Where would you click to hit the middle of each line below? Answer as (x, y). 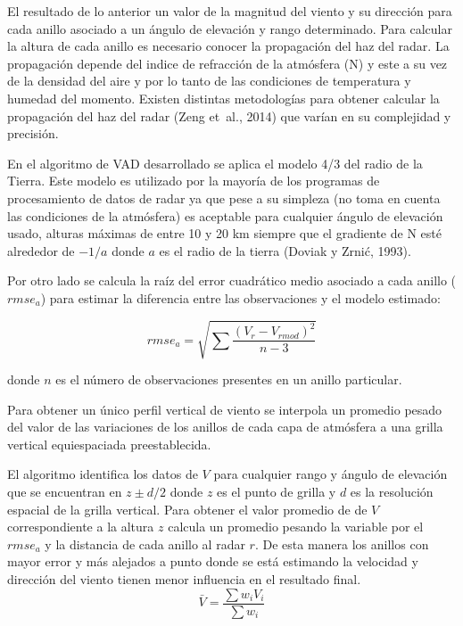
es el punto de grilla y (277, 492)
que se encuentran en (65, 492)
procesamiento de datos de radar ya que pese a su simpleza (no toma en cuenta (224, 198)
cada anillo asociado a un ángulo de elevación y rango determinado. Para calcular (230, 28)
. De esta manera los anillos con (342, 544)
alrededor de (41, 250)
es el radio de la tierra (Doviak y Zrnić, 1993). (285, 250)
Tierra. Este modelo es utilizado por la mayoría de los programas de (194, 181)
